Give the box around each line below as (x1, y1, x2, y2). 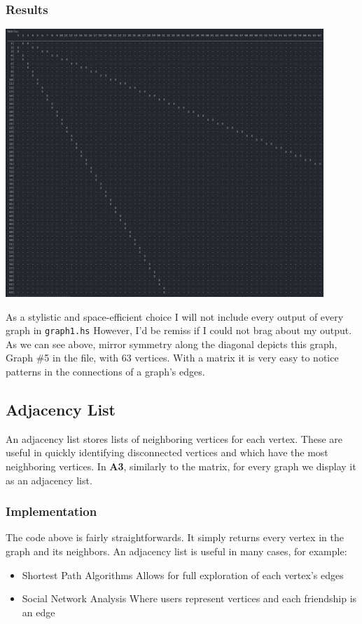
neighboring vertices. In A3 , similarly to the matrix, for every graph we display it (6, 459, 356, 473)
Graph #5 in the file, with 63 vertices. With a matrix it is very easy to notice (6, 350, 339, 365)
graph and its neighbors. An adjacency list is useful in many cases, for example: (6, 544, 347, 558)
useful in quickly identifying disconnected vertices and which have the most (6, 445, 328, 460)
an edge (22, 604, 55, 619)
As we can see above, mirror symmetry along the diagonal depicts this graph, (6, 336, 337, 351)
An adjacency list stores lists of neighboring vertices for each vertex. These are (6, 431, 342, 446)
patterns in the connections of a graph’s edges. (6, 364, 205, 379)
